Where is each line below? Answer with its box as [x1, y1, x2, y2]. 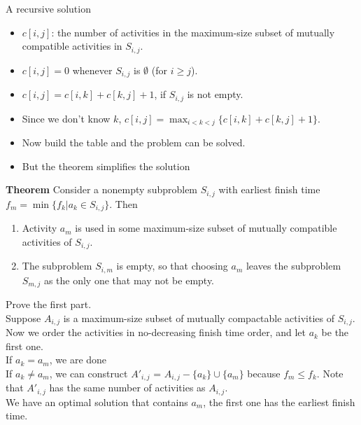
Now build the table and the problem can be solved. [22, 135, 246, 149]
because [247, 365, 281, 380]
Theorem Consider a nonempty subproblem [6, 182, 198, 197]
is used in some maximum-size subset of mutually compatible [75, 221, 337, 235]
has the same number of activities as [49, 380, 206, 395]
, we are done [49, 352, 107, 367]
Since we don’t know [22, 111, 111, 125]
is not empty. [187, 87, 243, 102]
